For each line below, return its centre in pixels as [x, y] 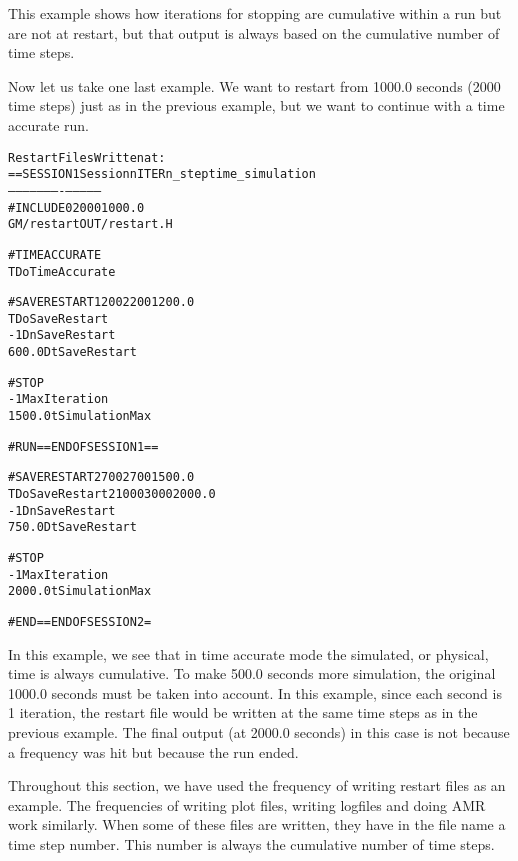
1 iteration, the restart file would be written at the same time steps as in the [243, 712]
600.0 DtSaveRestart [72, 352]
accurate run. [48, 124]
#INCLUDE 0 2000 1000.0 [76, 207]
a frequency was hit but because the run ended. [153, 751]
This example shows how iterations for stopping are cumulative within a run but [255, 13]
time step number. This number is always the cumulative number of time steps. [251, 844]
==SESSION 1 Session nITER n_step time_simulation [162, 174]
